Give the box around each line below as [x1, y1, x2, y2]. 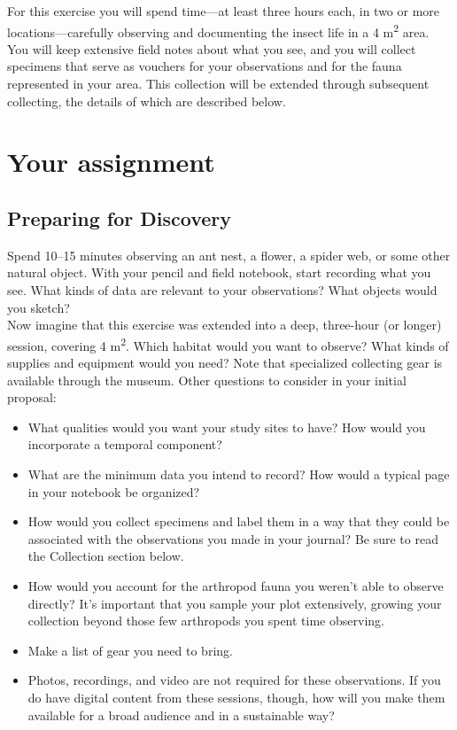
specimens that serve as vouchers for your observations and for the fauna [7, 57, 402, 75]
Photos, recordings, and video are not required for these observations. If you [27, 671, 441, 689]
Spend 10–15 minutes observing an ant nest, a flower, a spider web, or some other [7, 245, 451, 264]
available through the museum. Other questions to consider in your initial [7, 370, 407, 389]
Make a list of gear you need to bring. [27, 641, 233, 659]
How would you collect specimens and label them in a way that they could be [27, 512, 450, 531]
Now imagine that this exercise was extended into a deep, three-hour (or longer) [7, 315, 442, 334]
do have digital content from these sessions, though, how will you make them [27, 687, 445, 706]
